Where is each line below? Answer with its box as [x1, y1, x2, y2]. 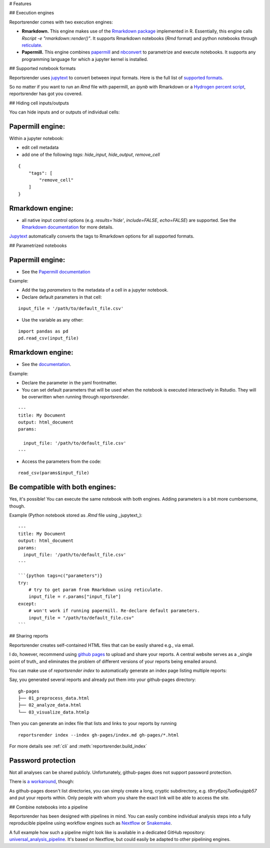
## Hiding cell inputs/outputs [9, 100, 69, 106]
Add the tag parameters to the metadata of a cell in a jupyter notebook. [21, 287, 168, 293]
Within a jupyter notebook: [9, 135, 64, 141]
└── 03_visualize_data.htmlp [18, 709, 89, 715]
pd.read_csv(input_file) [18, 335, 79, 341]
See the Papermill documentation [21, 268, 90, 274]
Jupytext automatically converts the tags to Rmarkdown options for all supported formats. [9, 233, 194, 239]
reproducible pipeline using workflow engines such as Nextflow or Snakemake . [9, 820, 172, 826]
